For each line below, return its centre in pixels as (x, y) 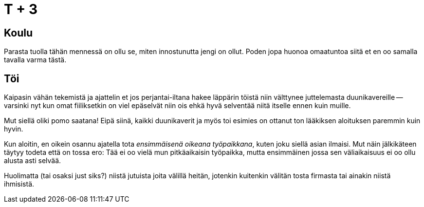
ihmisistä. (19, 184)
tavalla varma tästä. (35, 60)
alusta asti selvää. (33, 161)
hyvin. (14, 129)
